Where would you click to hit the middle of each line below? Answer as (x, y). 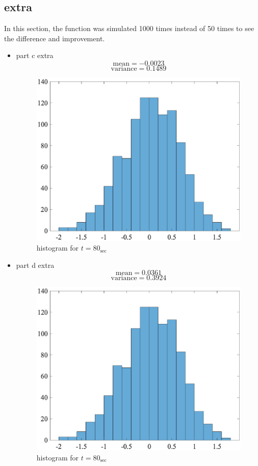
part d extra (35, 265)
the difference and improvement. (55, 38)
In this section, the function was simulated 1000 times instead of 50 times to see (129, 28)
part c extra (35, 55)
